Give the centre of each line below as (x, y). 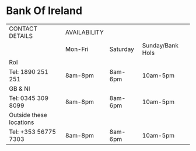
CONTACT (23, 29)
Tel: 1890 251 (29, 71)
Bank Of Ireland (44, 11)
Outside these (28, 115)
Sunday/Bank (160, 45)
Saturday (122, 49)
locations (22, 122)
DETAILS (21, 36)
